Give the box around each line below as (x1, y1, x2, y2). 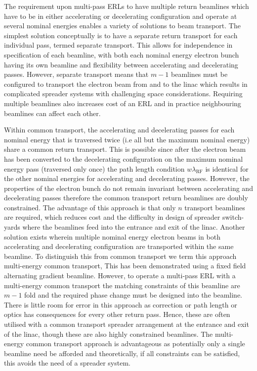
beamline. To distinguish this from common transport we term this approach (4, 250, 237, 261)
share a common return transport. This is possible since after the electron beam (4, 144, 246, 154)
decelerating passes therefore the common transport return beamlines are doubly (4, 192, 248, 203)
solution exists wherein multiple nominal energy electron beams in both (4, 231, 220, 242)
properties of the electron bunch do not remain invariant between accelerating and (4, 183, 253, 193)
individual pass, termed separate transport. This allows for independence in (4, 40, 233, 50)
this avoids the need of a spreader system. (4, 358, 130, 368)
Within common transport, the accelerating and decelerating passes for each (4, 124, 235, 135)
